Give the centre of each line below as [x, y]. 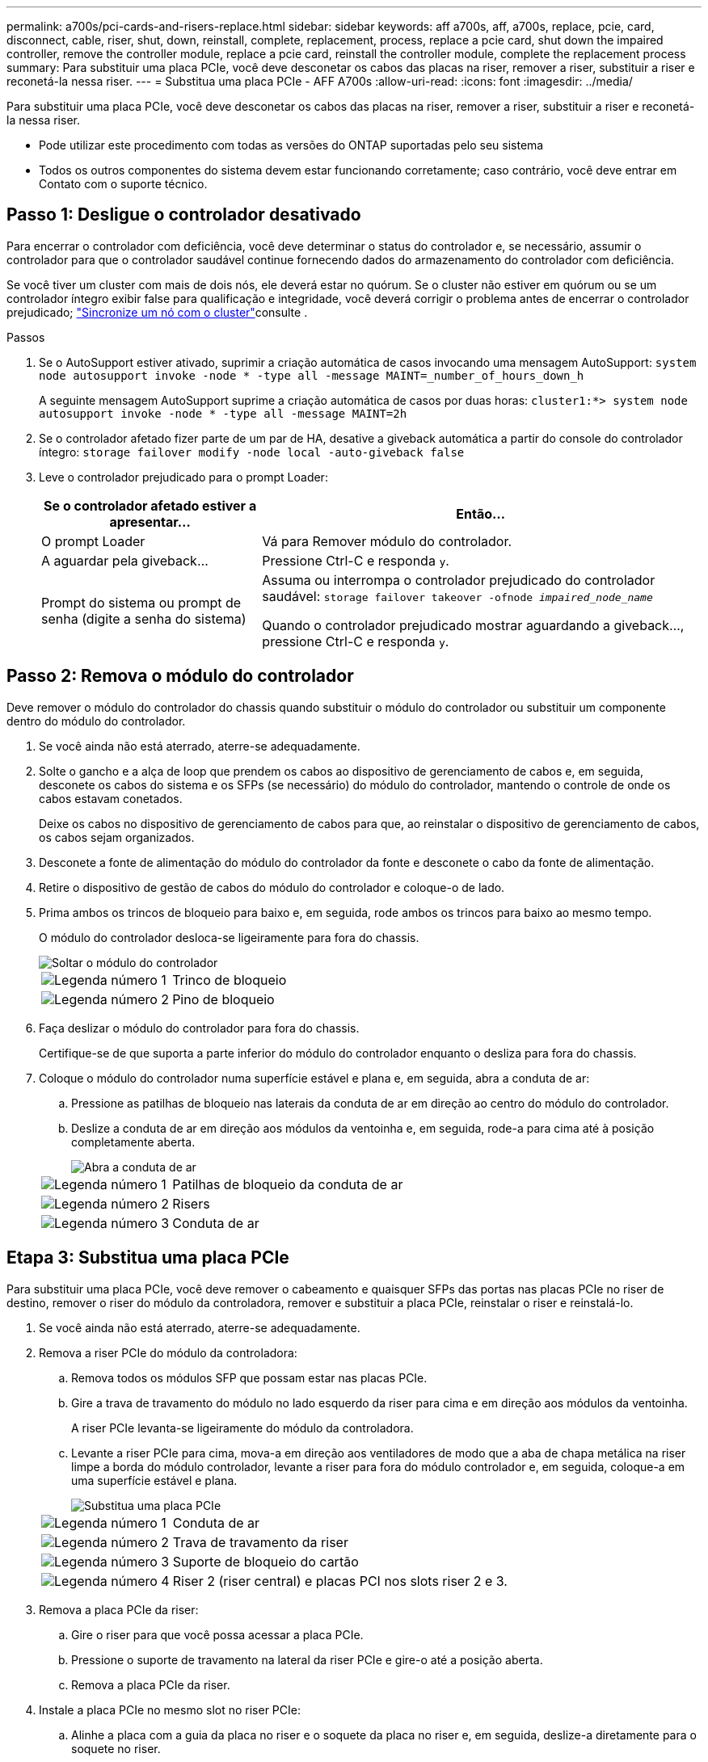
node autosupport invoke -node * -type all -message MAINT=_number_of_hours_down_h [312, 375]
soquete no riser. [116, 1748]
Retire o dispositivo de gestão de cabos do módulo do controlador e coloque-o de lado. [272, 887]
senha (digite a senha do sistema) [144, 618]
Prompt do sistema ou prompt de [141, 602]
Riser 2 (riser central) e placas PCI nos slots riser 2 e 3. [340, 1581]
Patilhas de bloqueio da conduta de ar [288, 1184]
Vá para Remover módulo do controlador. [387, 541]
